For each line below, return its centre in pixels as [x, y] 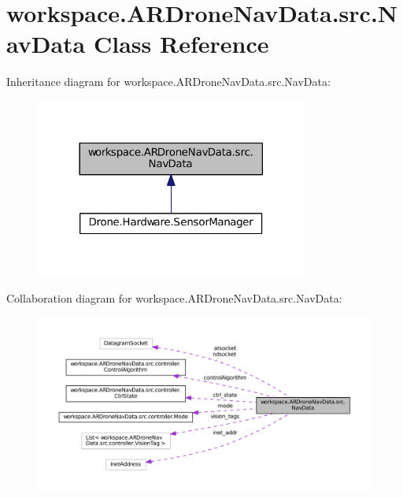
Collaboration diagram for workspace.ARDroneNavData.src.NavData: [174, 297]
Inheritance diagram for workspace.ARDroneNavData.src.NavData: [168, 82]
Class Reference [181, 44]
